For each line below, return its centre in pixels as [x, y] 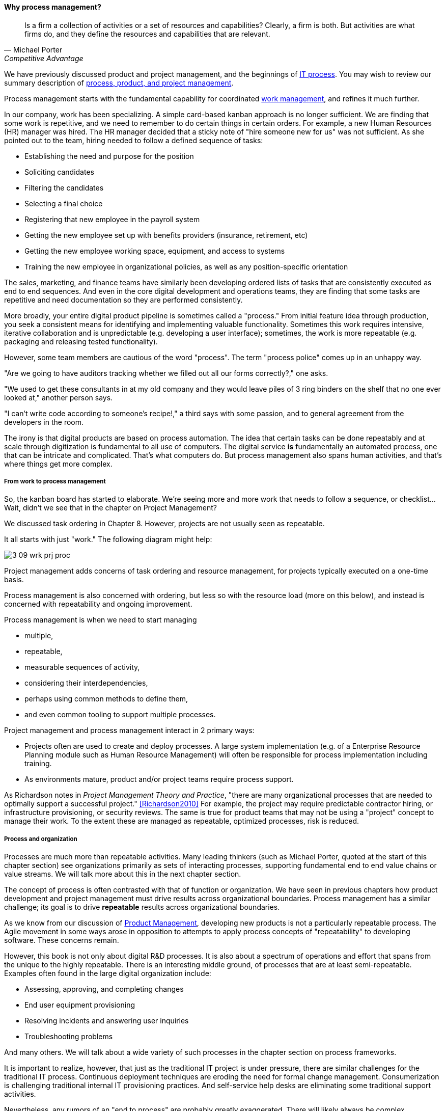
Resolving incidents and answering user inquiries [107, 1021]
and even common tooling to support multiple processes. [120, 715]
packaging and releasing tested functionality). [81, 341]
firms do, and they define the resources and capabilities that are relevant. [147, 34]
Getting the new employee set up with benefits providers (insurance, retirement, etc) [166, 235]
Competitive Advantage [44, 58]
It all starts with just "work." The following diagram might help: [108, 539]
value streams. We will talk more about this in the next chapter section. [123, 874]
